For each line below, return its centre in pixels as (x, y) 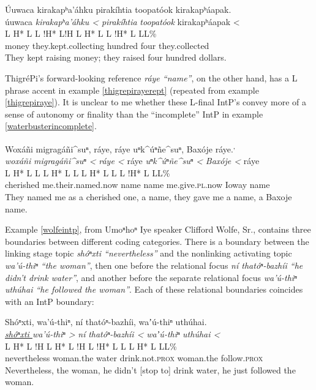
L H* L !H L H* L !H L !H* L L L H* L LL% (91, 346)
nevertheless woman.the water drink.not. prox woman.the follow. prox (134, 358)
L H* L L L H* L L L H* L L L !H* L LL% (88, 172)
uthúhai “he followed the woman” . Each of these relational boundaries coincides (154, 289)
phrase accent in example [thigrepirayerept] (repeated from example (132, 90)
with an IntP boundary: (50, 301)
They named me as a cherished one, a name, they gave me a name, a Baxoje (149, 196)
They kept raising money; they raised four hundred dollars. (116, 57)
